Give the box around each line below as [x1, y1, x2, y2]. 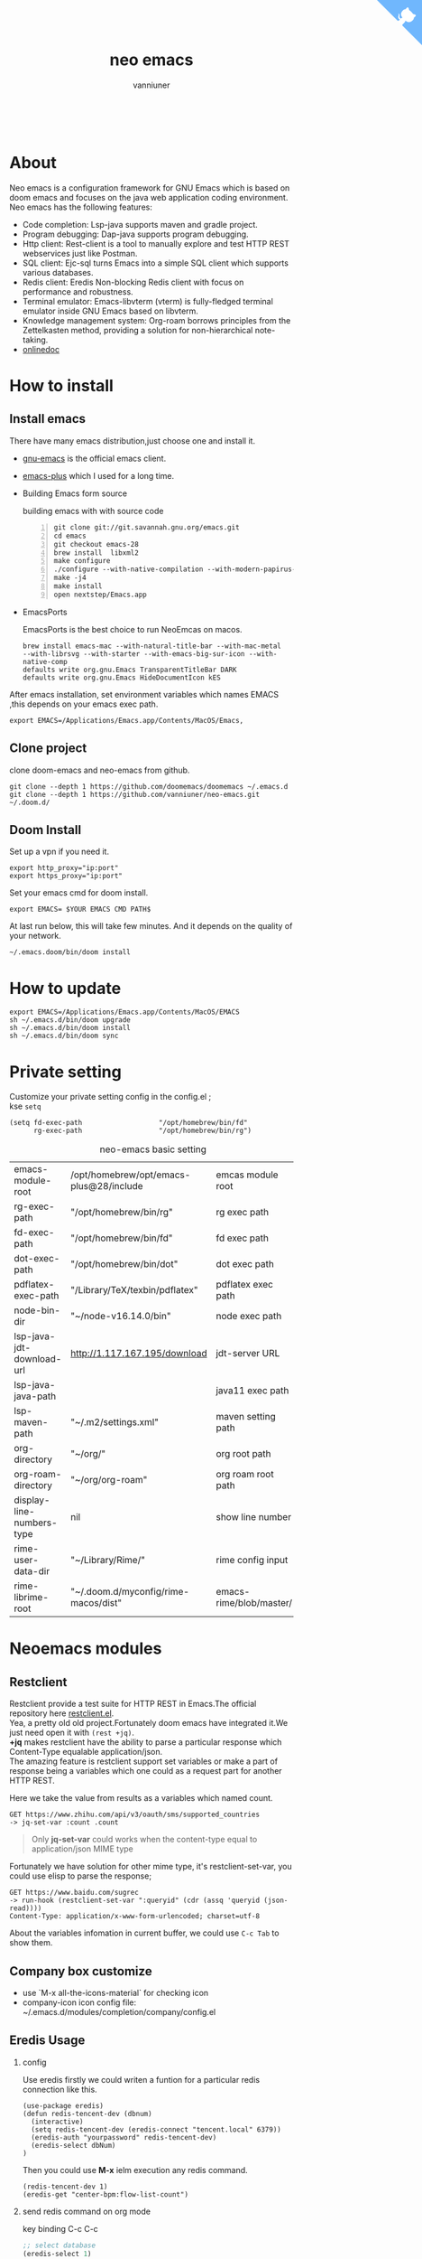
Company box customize [9, 1964, 152, 1979]
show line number [216, 1511, 291, 1523]
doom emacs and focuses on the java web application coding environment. [9, 192, 289, 202]
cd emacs [53, 531, 87, 540]
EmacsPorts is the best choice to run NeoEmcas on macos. [22, 623, 243, 634]
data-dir [14, 1565, 50, 1578]
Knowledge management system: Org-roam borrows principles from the [22, 314, 291, 325]
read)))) [9, 1904, 42, 1913]
